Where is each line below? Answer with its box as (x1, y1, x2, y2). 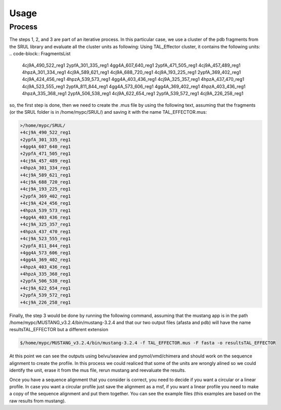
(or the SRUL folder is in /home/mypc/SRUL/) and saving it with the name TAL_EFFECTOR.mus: (9, 109, 207, 115)
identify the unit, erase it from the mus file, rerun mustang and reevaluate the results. (9, 367, 186, 374)
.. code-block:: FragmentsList (9, 51, 71, 57)
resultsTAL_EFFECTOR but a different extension (9, 327, 109, 333)
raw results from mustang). (9, 397, 66, 404)
